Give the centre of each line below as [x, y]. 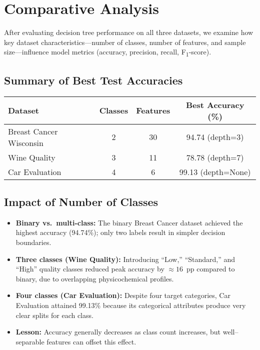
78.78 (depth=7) [215, 157]
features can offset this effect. [91, 341]
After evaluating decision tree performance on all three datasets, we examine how [129, 32]
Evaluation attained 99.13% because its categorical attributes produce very [131, 305]
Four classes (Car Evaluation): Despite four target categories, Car [123, 295]
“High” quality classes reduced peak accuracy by [90, 269]
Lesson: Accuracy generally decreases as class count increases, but [118, 332]
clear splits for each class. [54, 315]
